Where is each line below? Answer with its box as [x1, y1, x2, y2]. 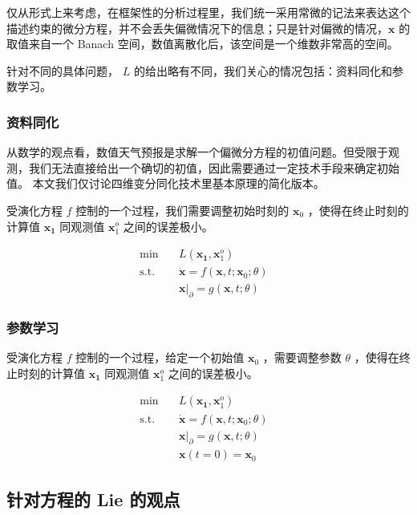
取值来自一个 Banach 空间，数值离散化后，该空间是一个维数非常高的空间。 [6, 35, 399, 52]
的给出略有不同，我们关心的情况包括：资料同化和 [133, 62, 392, 79]
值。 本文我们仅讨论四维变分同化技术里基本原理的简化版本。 [6, 175, 325, 192]
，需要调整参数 [262, 349, 342, 366]
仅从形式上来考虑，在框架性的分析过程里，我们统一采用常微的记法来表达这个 [6, 4, 411, 20]
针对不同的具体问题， [6, 62, 119, 79]
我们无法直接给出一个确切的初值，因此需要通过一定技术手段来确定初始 [28, 159, 399, 176]
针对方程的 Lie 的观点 [6, 486, 180, 511]
